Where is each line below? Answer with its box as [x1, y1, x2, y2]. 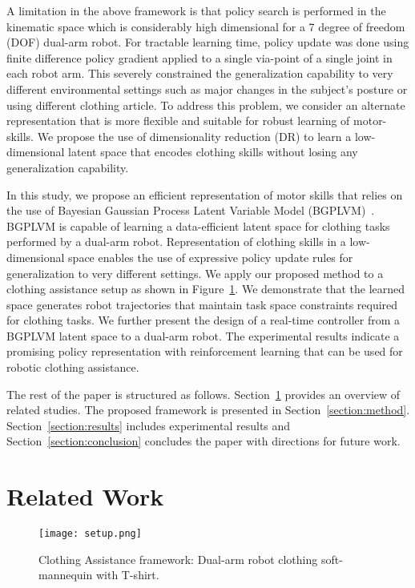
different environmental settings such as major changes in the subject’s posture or [6, 80, 408, 97]
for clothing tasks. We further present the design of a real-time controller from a [6, 312, 401, 328]
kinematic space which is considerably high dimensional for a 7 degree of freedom [6, 18, 405, 34]
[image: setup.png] [38, 528, 142, 540]
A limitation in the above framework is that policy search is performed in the [6, 2, 386, 18]
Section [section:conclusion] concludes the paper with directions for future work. [6, 433, 401, 449]
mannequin [38, 566, 93, 583]
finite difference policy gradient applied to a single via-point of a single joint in [6, 49, 393, 66]
